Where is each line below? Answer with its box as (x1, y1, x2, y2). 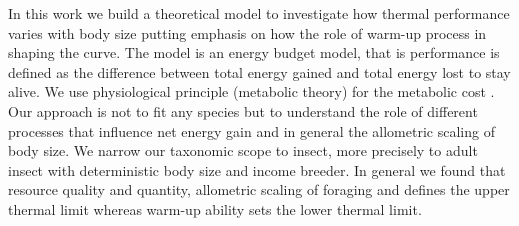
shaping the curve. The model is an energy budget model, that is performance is (8, 42, 500, 63)
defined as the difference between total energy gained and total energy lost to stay (8, 61, 511, 82)
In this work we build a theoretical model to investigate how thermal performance (8, 3, 510, 23)
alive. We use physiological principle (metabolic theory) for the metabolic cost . (8, 81, 495, 102)
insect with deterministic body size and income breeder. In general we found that (8, 159, 506, 180)
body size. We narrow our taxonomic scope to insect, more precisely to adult (8, 140, 478, 161)
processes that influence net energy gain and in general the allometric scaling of (8, 120, 495, 141)
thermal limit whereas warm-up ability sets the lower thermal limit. (8, 198, 422, 219)
